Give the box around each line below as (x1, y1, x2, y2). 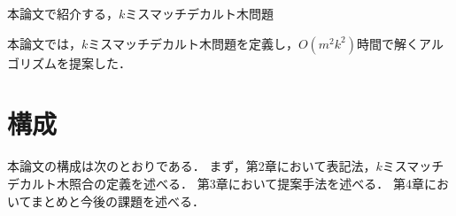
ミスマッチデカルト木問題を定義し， (88, 34, 298, 52)
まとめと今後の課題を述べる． (30, 191, 205, 210)
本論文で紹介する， (7, 4, 119, 22)
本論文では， (7, 34, 81, 52)
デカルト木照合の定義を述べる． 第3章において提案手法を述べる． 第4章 (7, 174, 424, 192)
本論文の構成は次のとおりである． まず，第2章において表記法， (7, 157, 376, 175)
